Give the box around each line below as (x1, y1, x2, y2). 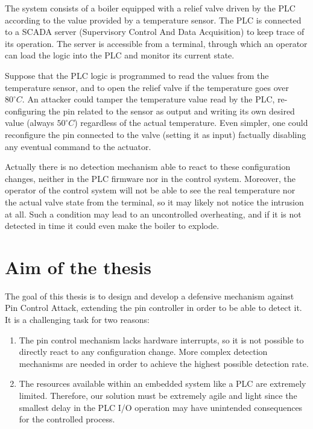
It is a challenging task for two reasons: (5, 313, 150, 325)
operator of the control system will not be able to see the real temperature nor (5, 184, 296, 196)
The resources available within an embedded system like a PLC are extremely (19, 377, 306, 390)
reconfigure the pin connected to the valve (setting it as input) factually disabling (5, 128, 306, 140)
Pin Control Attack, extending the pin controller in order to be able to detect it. (5, 301, 302, 314)
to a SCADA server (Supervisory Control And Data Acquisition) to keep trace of (5, 25, 305, 38)
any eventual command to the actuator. (5, 140, 151, 152)
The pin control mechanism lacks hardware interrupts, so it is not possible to (19, 333, 304, 346)
